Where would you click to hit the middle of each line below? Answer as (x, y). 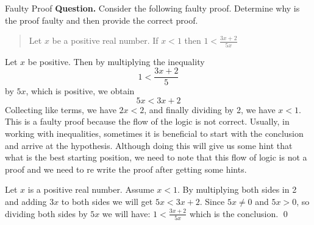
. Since (212, 201)
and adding (26, 201)
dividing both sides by (46, 213)
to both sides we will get (107, 201)
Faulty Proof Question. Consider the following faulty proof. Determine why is (152, 8)
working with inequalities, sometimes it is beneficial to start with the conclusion (154, 133)
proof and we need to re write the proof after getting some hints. (126, 169)
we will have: (126, 213)
